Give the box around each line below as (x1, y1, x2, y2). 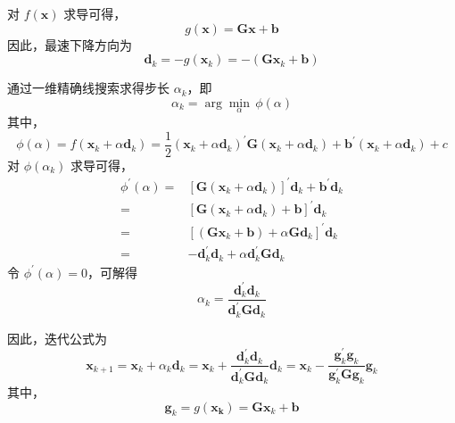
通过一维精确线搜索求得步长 (7, 79, 170, 97)
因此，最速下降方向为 (7, 35, 132, 54)
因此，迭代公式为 (7, 328, 107, 347)
